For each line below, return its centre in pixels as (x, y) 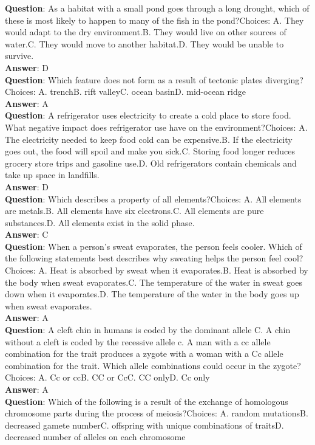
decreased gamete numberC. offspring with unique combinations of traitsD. (144, 425)
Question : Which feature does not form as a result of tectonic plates (134, 79)
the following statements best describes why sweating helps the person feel (143, 258)
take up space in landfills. (52, 175)
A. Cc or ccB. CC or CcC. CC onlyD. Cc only (124, 377)
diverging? (284, 79)
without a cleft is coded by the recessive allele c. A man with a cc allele (138, 341)
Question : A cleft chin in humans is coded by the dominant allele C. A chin (148, 330)
